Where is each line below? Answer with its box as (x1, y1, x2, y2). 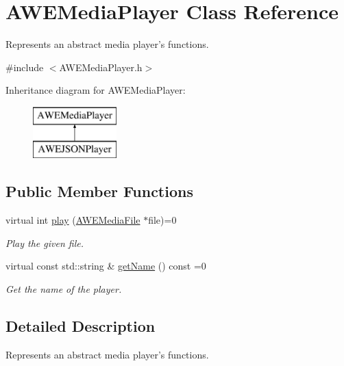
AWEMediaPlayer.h (59, 60, 143, 74)
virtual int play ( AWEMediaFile (5, 213, 140, 227)
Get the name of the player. (5, 282, 122, 296)
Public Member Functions (5, 181, 193, 202)
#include (5, 60, 44, 74)
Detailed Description (5, 315, 156, 337)
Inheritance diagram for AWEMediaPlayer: (5, 83, 186, 97)
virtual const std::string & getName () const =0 (5, 259, 206, 273)
